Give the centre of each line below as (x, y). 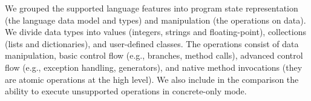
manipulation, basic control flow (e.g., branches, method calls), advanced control (154, 55)
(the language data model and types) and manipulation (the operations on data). (155, 20)
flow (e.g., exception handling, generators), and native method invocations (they (154, 67)
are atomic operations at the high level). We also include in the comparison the (152, 79)
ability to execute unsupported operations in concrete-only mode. (126, 91)
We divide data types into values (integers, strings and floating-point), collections (155, 32)
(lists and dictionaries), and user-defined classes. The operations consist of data (152, 43)
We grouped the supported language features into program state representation (152, 8)
